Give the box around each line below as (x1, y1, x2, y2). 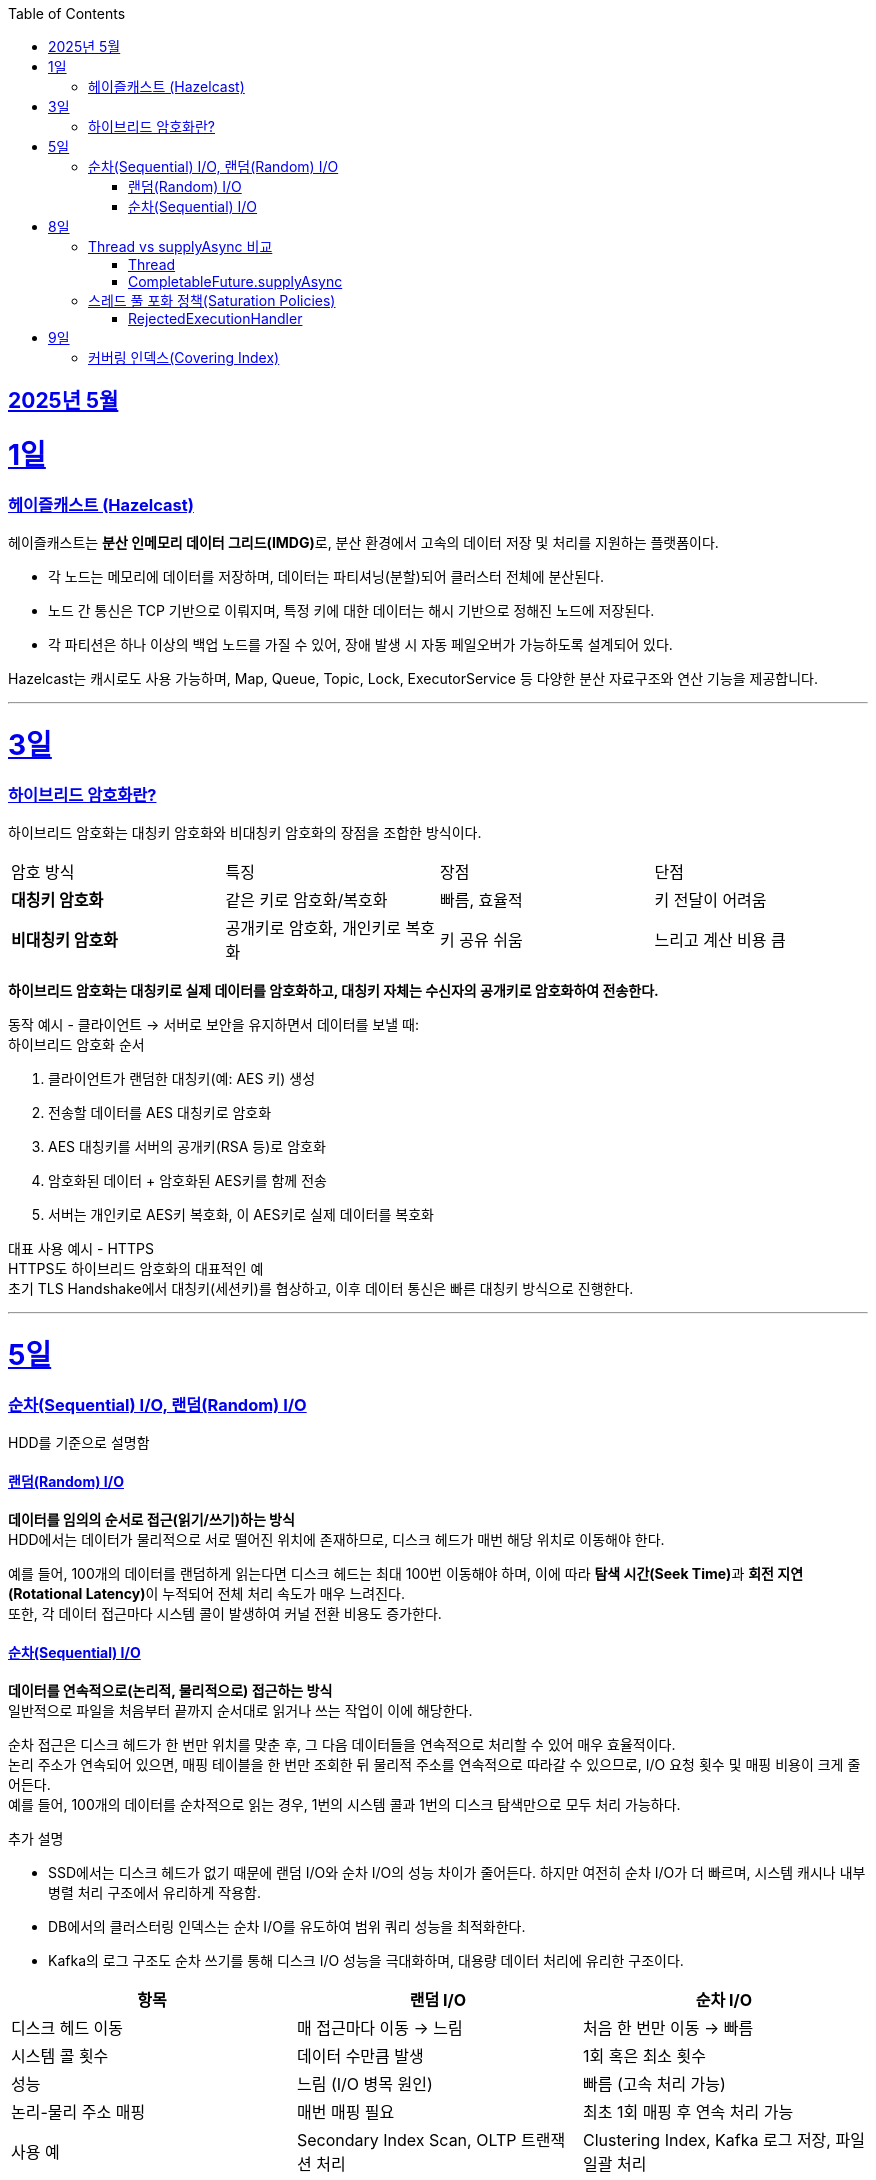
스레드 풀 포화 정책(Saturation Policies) (88, 292, 336, 309)
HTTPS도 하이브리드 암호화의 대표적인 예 (8, 1260, 264, 1278)
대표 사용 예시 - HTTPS (8, 1240, 154, 1258)
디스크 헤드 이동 (11, 2018, 124, 2039)
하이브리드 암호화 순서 (8, 1036, 145, 1054)
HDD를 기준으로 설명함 (8, 1434, 150, 1452)
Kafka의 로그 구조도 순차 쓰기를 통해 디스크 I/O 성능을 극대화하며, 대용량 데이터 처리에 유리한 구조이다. (48, 1952, 684, 1970)
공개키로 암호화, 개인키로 (225, 918, 402, 939)
